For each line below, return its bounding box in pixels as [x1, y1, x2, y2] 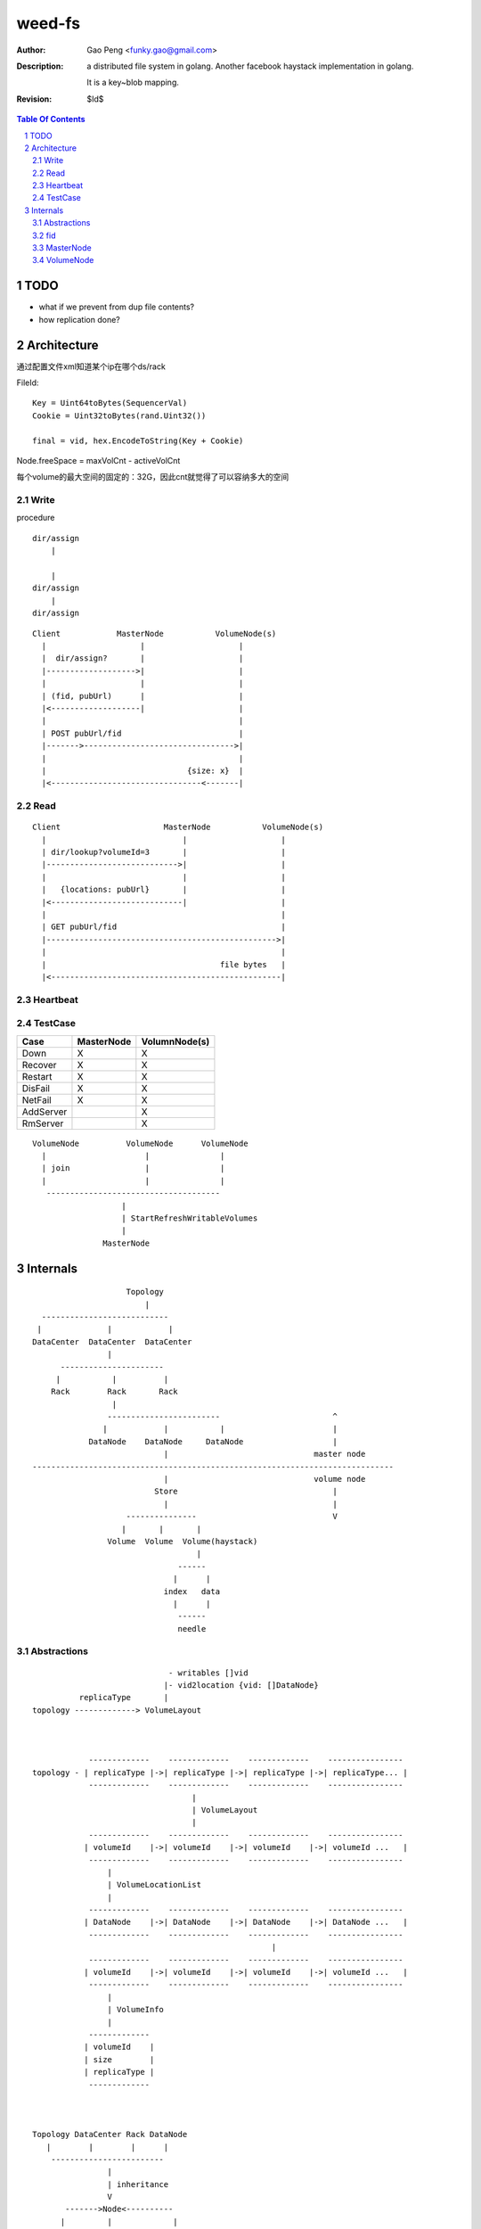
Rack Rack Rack [50, 1386, 178, 1397]
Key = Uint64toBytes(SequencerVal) [32, 398, 188, 408]
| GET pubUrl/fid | [41, 922, 287, 932]
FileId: [16, 377, 39, 388]
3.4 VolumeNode [32, 255, 94, 266]
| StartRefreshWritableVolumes [121, 1213, 258, 1223]
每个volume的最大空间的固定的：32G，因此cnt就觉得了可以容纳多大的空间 [16, 472, 289, 482]
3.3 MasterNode [32, 243, 93, 253]
